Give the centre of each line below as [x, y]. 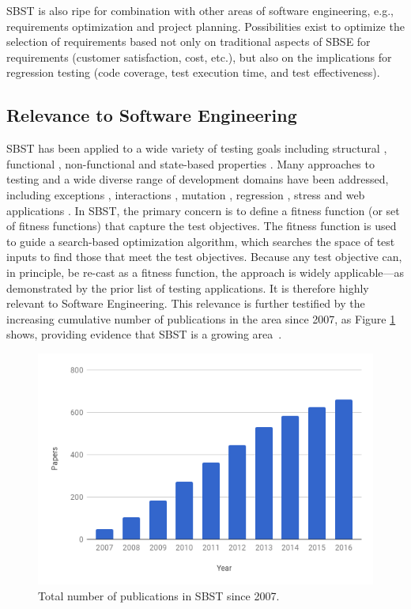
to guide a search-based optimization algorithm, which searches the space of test [201, 241]
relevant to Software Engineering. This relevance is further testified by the [186, 303]
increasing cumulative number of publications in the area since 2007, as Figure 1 [201, 318]
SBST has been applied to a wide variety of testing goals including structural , [197, 148]
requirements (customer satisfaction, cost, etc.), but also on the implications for [199, 57]
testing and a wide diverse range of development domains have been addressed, [198, 179]
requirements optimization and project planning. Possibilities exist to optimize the [205, 26]
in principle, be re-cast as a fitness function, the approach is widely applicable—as [205, 272]
